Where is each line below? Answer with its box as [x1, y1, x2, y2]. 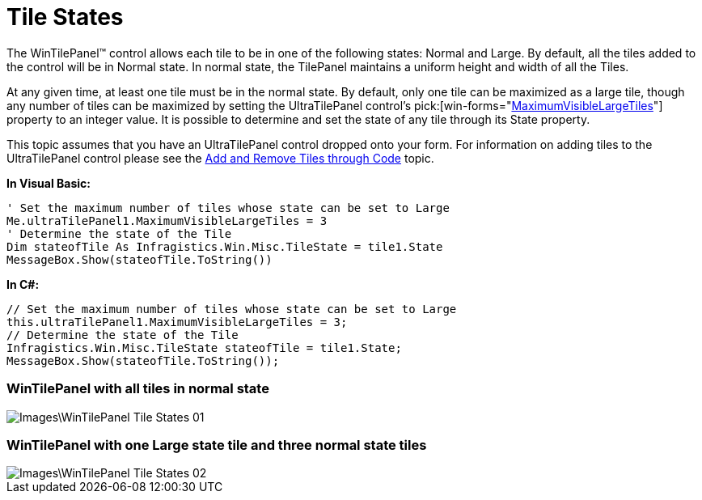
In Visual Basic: [6, 176, 91, 190]
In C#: [6, 277, 40, 291]
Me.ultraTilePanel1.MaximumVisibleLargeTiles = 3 [6, 214, 328, 227]
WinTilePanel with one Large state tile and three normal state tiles [6, 436, 427, 453]
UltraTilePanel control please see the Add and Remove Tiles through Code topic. [6, 150, 434, 165]
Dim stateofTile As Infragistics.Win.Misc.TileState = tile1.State [6, 239, 443, 253]
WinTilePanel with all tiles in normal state [6, 380, 269, 397]
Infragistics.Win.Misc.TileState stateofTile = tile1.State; [6, 341, 402, 354]
